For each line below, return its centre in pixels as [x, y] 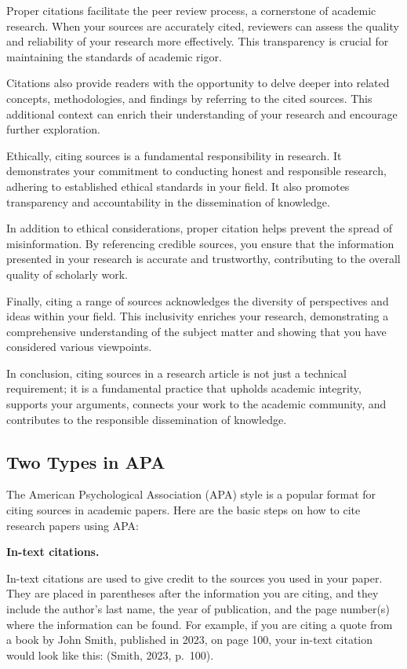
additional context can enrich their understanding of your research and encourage [202, 113]
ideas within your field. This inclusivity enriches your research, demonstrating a [198, 316]
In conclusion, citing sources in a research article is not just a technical [176, 373]
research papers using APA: [73, 525]
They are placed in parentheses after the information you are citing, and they [193, 593]
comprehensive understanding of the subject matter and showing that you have [196, 331]
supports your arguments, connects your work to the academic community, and [196, 404]
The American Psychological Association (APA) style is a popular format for [191, 494]
